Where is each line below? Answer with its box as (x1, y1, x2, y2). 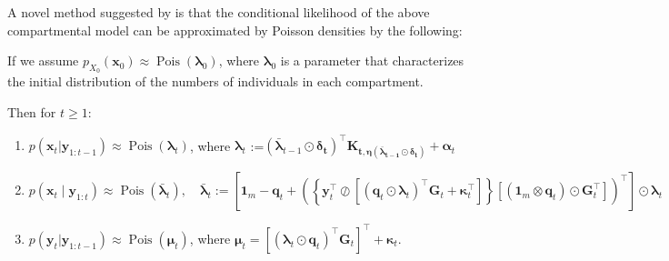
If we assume (7, 51, 79, 70)
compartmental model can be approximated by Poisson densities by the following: (7, 20, 463, 39)
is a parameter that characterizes (280, 51, 464, 70)
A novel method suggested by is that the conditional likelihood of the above (7, 3, 430, 21)
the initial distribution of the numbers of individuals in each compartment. (7, 72, 424, 91)
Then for (7, 102, 56, 121)
